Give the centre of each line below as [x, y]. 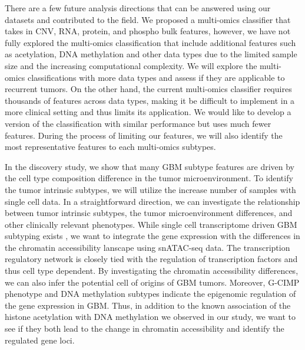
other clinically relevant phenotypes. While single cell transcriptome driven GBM [151, 224]
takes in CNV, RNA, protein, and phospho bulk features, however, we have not [148, 31]
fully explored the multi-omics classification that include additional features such [150, 42]
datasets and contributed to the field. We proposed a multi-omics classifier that [148, 19]
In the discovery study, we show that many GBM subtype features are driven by [150, 166]
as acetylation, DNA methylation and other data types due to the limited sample [151, 54]
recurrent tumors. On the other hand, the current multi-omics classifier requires [148, 89]
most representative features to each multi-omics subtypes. [110, 147]
